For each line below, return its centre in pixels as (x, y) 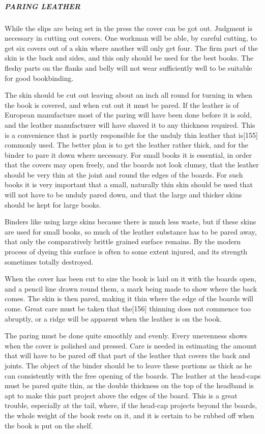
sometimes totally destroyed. (49, 261)
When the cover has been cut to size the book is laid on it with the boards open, (131, 279)
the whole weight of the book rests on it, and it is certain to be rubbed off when (129, 415)
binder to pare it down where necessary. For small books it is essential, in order (128, 154)
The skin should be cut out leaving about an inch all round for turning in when (128, 95)
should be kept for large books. (53, 204)
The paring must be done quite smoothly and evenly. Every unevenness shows (126, 336)
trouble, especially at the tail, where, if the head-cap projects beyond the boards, (131, 405)
